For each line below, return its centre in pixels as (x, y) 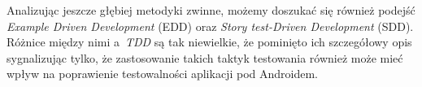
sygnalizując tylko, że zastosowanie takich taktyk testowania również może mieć (205, 57)
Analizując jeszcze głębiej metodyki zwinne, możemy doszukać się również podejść (211, 10)
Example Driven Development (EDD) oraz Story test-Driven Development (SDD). (210, 26)
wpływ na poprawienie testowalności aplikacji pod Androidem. (162, 74)
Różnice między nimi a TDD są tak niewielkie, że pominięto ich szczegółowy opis (209, 42)
